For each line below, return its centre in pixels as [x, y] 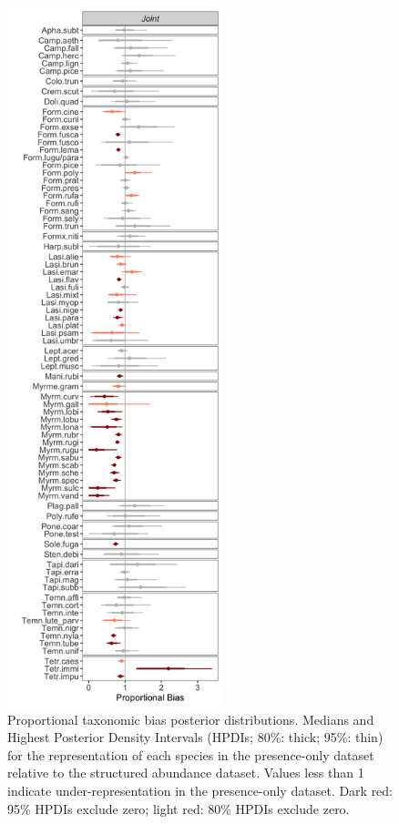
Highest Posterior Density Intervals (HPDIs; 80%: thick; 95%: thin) [195, 737]
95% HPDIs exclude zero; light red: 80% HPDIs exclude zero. [179, 808]
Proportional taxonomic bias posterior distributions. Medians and [191, 719]
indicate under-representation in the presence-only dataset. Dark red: [200, 790]
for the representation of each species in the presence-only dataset [191, 754]
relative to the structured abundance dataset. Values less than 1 [186, 773]
